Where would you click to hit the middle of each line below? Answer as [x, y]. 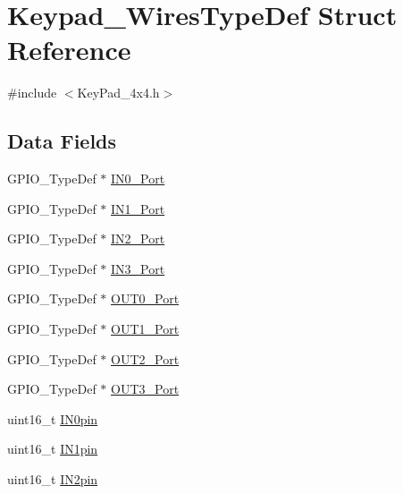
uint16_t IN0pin [53, 418]
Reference [69, 50]
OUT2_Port [145, 358]
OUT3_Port [145, 389]
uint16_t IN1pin [53, 449]
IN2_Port [138, 238]
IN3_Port [138, 268]
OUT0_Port [145, 298]
